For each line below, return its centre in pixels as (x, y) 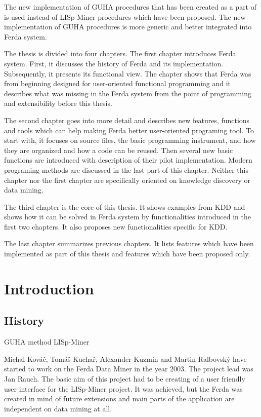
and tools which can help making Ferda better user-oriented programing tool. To (129, 130)
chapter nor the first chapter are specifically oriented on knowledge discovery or (127, 180)
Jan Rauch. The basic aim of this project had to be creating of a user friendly (125, 379)
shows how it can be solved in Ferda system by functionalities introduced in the (128, 217)
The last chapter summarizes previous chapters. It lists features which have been (129, 243)
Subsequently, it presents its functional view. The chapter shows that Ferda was (128, 73)
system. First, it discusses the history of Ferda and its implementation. (114, 63)
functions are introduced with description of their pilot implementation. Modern (128, 160)
